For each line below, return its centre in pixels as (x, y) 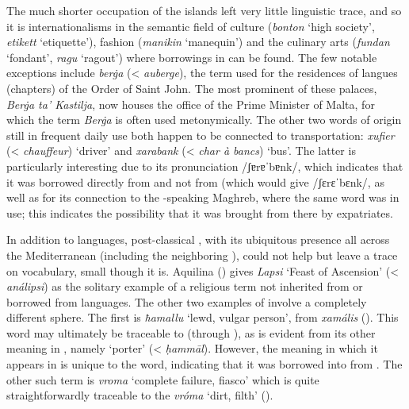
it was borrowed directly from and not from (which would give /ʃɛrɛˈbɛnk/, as (195, 181)
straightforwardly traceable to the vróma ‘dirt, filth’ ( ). (140, 395)
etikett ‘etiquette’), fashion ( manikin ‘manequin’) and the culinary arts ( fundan (198, 42)
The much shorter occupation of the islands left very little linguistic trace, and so (204, 10)
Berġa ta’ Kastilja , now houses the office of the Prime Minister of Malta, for (191, 104)
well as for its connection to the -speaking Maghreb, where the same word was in (203, 197)
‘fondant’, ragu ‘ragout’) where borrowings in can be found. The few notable (192, 57)
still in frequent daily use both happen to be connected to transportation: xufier (201, 135)
